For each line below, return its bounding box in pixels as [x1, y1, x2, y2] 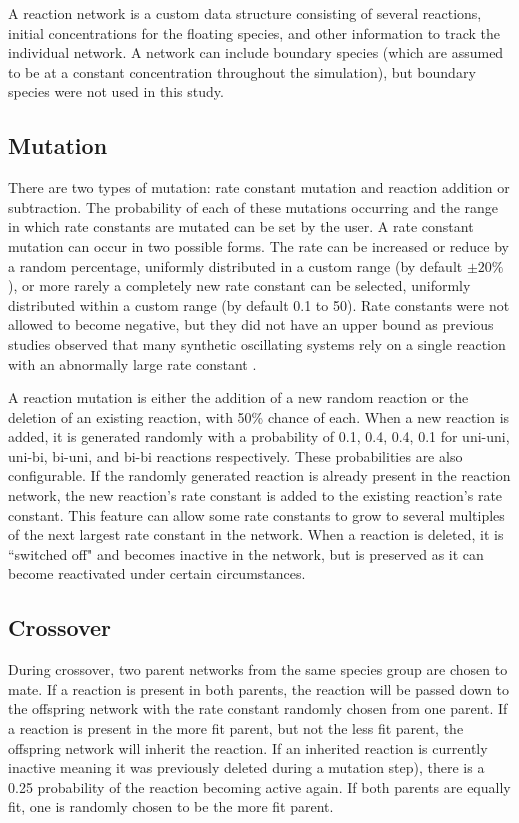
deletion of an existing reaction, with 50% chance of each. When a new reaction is [8, 406, 510, 427]
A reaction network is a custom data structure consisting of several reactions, [8, 3, 482, 23]
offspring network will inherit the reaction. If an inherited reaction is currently [8, 737, 488, 758]
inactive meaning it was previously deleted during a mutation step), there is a [8, 757, 485, 778]
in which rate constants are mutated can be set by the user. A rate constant [8, 216, 474, 237]
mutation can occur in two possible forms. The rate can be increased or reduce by [8, 235, 510, 256]
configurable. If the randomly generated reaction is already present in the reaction [8, 465, 511, 486]
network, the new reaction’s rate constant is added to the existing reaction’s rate [8, 485, 503, 506]
